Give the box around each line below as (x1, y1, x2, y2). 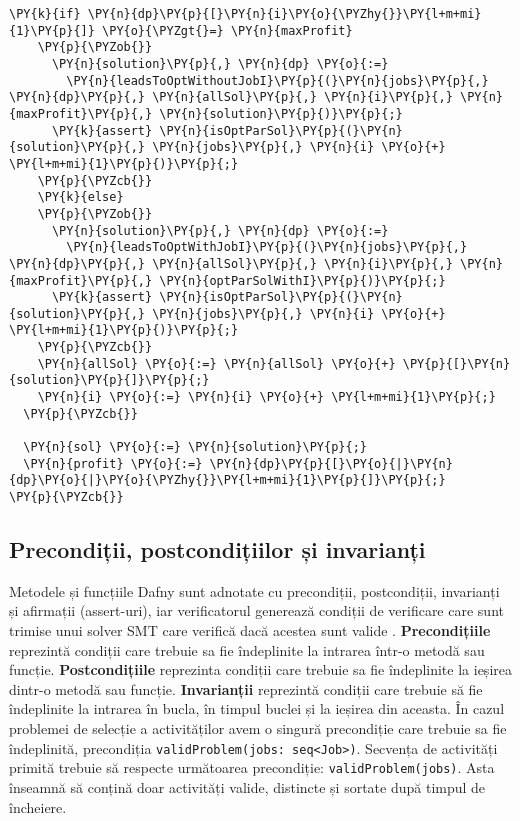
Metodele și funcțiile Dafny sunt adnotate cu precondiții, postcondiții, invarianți (9, 580, 500, 601)
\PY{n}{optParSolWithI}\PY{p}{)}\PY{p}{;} (159, 273, 446, 288)
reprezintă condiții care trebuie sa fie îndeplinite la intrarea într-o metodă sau (9, 639, 485, 660)
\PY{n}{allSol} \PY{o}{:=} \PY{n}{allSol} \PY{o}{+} (37, 356, 396, 371)
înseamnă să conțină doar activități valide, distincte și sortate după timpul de (9, 776, 486, 797)
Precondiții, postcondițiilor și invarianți (9, 534, 426, 565)
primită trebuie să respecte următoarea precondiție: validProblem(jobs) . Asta (9, 757, 495, 778)
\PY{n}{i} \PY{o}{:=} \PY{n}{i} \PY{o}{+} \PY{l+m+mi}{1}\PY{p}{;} (37, 390, 496, 405)
